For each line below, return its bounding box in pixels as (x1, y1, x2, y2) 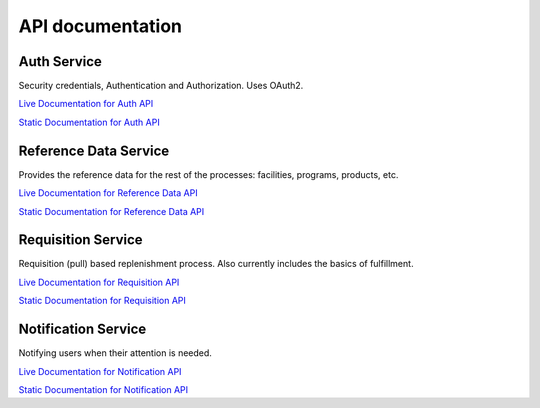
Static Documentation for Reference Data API (18, 205, 205, 217)
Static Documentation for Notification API (18, 383, 189, 395)
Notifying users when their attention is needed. (18, 347, 212, 359)
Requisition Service (18, 231, 144, 249)
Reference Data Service (18, 142, 170, 159)
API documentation (18, 15, 183, 37)
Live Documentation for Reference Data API (18, 187, 199, 199)
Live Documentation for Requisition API (18, 276, 180, 288)
